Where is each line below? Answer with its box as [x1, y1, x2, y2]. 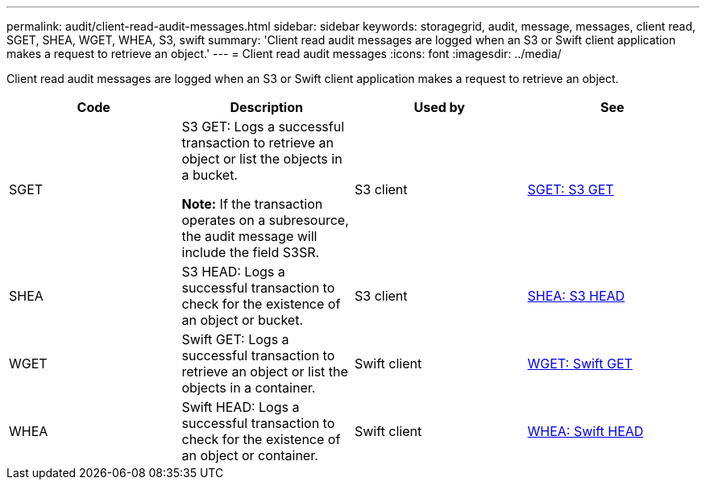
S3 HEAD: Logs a [181, 264, 285, 280]
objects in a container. [181, 380, 316, 396]
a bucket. [181, 167, 238, 183]
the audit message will [181, 228, 318, 244]
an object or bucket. [181, 312, 304, 328]
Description [230, 99, 303, 115]
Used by [413, 99, 465, 115]
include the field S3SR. [181, 244, 320, 260]
